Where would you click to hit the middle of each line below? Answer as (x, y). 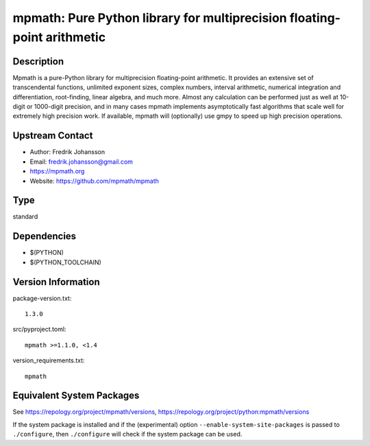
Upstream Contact (53, 136)
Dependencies (45, 236)
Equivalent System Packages (76, 396)
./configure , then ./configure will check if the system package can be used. (127, 434)
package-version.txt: (42, 298)
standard (25, 216)
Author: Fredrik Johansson (67, 152)
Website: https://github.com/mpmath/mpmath (94, 181)
